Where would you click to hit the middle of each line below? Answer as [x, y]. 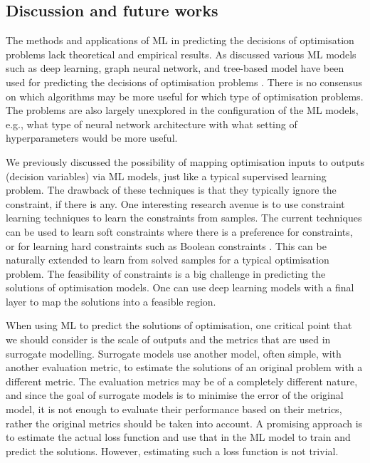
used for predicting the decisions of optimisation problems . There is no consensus [184, 82]
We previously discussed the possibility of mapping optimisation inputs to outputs [185, 161]
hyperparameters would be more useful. [92, 138]
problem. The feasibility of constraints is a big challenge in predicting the [166, 273]
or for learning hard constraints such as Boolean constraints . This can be [166, 245]
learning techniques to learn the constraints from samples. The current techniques [184, 218]
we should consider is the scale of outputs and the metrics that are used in [168, 339]
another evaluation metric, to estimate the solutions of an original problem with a [184, 367]
